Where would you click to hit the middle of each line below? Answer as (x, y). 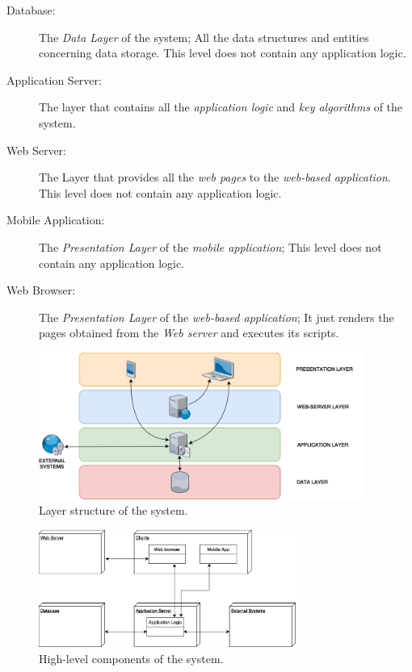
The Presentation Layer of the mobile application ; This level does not (210, 246)
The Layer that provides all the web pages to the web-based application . (215, 177)
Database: (31, 10)
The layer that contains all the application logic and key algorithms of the (221, 107)
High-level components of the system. (131, 659)
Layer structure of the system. (114, 510)
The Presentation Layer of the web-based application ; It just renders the (217, 317)
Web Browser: (41, 290)
